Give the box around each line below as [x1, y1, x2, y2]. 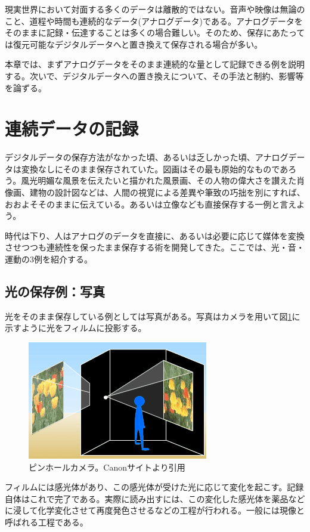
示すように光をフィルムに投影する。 [5, 321, 147, 334]
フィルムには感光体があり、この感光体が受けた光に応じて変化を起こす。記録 [5, 481, 304, 493]
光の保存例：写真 [5, 282, 105, 301]
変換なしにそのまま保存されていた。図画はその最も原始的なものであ [21, 162, 289, 175]
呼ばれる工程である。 [5, 515, 88, 528]
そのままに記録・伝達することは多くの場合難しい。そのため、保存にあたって [5, 26, 305, 39]
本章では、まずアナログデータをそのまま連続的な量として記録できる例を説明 [5, 58, 305, 70]
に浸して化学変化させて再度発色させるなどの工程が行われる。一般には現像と [5, 504, 305, 516]
